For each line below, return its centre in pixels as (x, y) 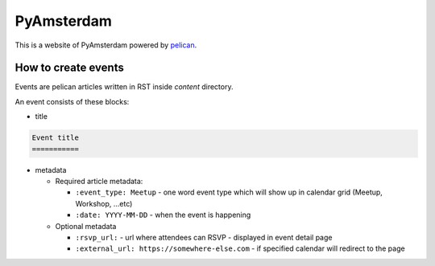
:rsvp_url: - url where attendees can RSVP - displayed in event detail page (204, 237)
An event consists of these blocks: (72, 101)
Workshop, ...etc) (104, 203)
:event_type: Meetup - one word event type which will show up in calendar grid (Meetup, (229, 192)
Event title (56, 138)
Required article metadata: (99, 181)
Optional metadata (86, 226)
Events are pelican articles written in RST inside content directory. (124, 87)
